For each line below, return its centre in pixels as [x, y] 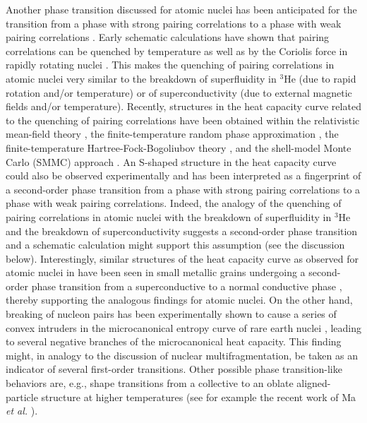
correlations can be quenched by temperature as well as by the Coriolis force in [177, 50]
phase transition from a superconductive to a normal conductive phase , [187, 286]
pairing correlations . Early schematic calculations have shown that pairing [168, 37]
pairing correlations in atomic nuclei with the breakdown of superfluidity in [169, 216]
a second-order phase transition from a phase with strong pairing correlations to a [183, 189]
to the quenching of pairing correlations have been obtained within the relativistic [183, 120]
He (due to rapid [320, 78]
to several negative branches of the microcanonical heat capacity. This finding [174, 341]
